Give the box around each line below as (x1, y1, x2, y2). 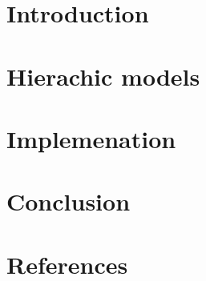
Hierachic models (6, 59, 200, 92)
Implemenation (6, 122, 176, 155)
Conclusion (6, 185, 131, 218)
